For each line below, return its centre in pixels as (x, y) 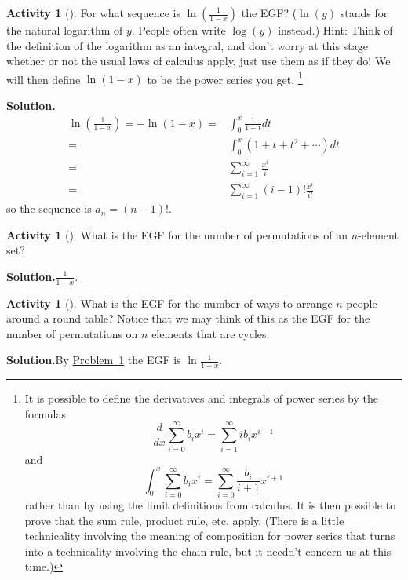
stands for (364, 13)
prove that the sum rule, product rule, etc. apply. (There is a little (184, 520)
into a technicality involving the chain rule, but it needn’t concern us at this (208, 551)
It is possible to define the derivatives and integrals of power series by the (202, 398)
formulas (46, 413)
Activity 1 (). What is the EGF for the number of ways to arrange (169, 303)
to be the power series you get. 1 (225, 78)
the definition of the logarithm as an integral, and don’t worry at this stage (187, 45)
